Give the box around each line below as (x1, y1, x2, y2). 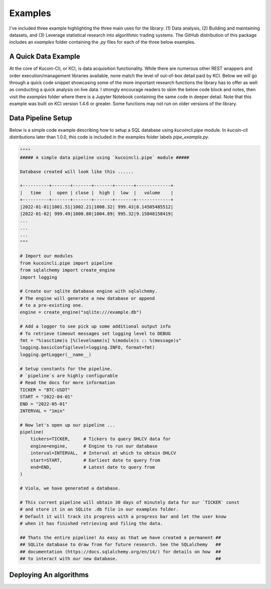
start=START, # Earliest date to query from (30, 457, 161, 463)
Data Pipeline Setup (9, 114, 72, 122)
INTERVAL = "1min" (20, 408, 65, 413)
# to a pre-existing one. (20, 302, 84, 308)
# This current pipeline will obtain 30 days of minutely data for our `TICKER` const (20, 499, 240, 505)
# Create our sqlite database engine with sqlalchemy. (20, 288, 158, 294)
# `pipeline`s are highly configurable (20, 373, 118, 378)
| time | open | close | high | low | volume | (20, 190, 174, 196)
